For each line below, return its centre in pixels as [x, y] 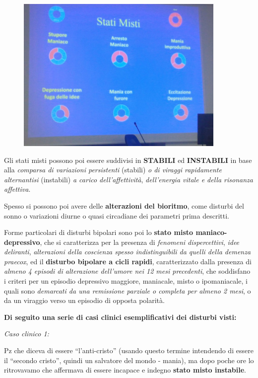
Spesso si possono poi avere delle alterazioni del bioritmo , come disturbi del [124, 205]
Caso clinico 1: [27, 334]
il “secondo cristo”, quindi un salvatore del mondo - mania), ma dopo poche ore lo [129, 360]
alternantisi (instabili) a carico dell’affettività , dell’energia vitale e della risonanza [129, 179]
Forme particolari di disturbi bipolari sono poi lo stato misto [99, 232]
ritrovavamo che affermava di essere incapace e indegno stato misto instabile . [125, 370]
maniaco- [211, 232]
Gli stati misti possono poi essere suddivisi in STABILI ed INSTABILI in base [128, 160]
